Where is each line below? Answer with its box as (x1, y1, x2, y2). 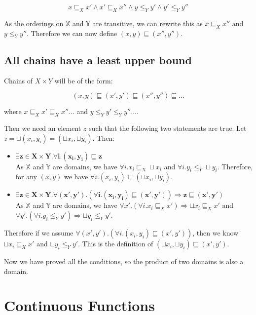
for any (15, 171, 37, 182)
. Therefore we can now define (27, 28, 117, 38)
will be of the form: (54, 75, 113, 85)
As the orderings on (4, 18, 64, 28)
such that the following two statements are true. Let (89, 122, 247, 133)
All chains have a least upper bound (4, 52, 192, 67)
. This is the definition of (78, 238, 153, 249)
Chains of (4, 75, 33, 85)
